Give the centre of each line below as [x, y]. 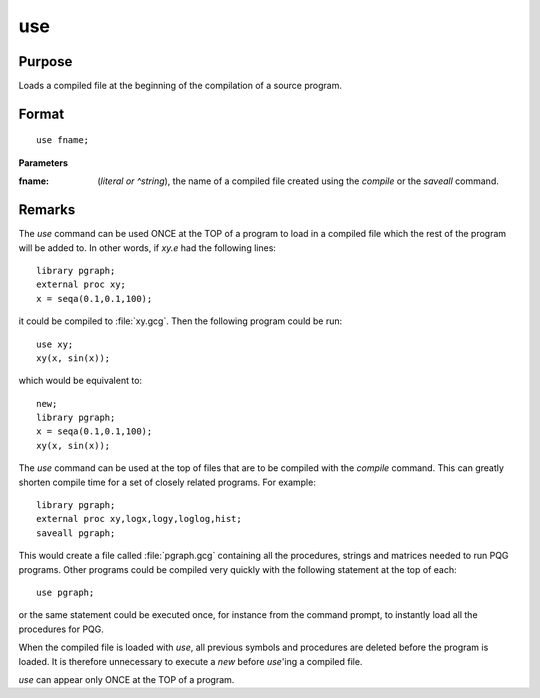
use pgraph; [65, 592]
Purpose [45, 61]
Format [41, 113]
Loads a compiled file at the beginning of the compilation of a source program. [180, 86]
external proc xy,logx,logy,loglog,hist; [139, 519]
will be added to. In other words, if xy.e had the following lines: [147, 247]
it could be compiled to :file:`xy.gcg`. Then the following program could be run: [180, 321]
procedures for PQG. [61, 629]
